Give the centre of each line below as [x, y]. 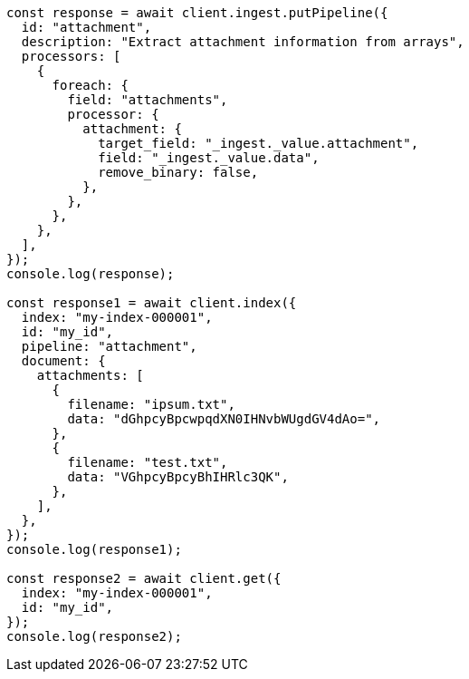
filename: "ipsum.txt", [151, 404]
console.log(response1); [94, 549]
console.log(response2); [94, 636]
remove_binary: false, [178, 172]
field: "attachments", [148, 100]
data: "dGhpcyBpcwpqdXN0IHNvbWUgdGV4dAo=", [224, 419]
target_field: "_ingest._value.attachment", [258, 143]
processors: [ [71, 56]
